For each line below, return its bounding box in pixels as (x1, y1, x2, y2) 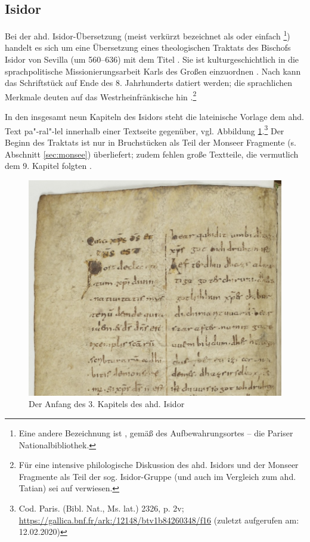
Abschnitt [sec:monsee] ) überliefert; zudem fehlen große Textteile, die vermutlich (5, 147, 299, 160)
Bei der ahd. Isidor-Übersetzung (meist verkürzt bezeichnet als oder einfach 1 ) (5, 28, 290, 42)
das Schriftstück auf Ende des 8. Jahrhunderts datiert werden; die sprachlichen (5, 76, 293, 89)
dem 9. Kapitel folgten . (5, 159, 92, 172)
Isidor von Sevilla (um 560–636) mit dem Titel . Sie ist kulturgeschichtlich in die (5, 53, 299, 66)
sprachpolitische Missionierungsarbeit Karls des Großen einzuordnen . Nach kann (5, 64, 301, 77)
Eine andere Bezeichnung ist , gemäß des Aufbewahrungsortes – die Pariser (18, 426, 293, 439)
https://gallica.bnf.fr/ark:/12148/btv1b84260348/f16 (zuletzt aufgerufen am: (18, 513, 299, 526)
